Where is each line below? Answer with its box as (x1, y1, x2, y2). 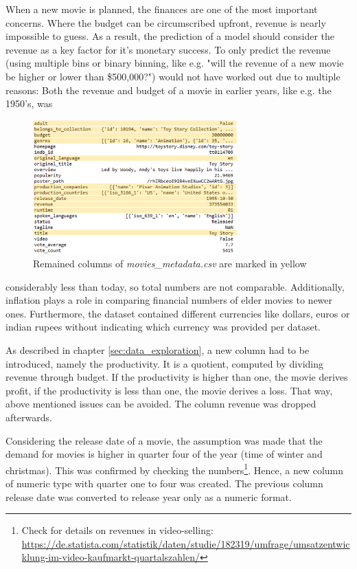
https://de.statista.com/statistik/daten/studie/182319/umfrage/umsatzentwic (21, 536, 350, 550)
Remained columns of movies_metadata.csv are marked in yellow (33, 256, 307, 271)
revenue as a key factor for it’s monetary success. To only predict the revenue (5, 42, 331, 56)
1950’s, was (5, 96, 53, 111)
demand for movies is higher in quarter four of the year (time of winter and (5, 447, 323, 461)
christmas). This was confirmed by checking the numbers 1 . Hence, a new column (5, 460, 344, 477)
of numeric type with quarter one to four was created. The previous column (5, 476, 323, 491)
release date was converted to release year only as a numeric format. (5, 489, 292, 504)
